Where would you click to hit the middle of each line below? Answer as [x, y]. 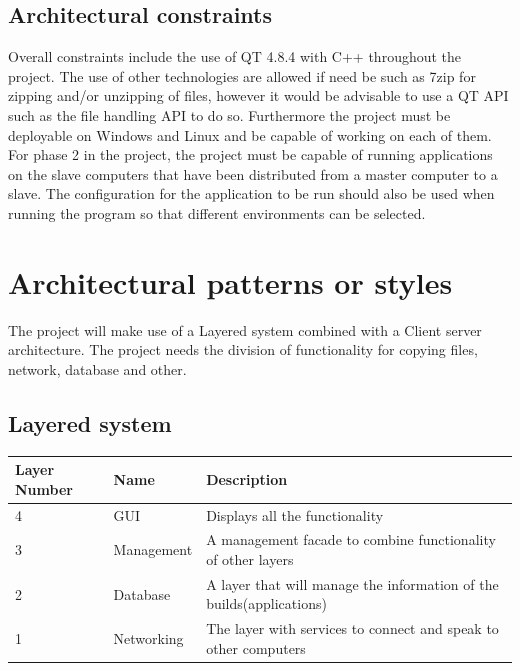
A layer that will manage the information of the [352, 583]
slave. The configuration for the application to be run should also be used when [251, 193]
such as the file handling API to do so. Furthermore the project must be [229, 114]
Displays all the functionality [295, 514]
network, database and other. [97, 368]
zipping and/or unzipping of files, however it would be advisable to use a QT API [258, 95]
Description [247, 478]
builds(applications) [266, 603]
